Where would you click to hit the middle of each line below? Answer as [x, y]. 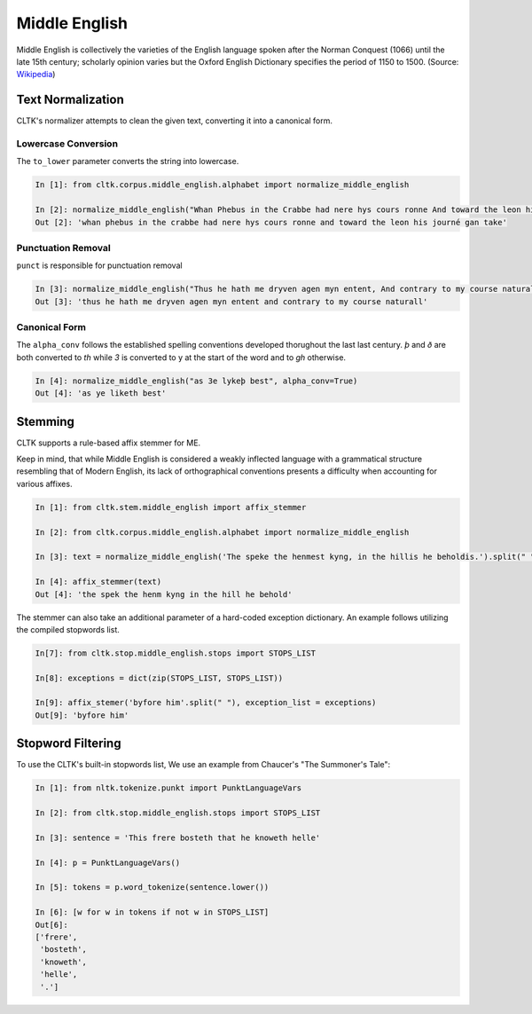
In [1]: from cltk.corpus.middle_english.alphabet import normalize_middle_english [222, 185]
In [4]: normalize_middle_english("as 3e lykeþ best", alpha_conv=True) [196, 381]
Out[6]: [51, 924]
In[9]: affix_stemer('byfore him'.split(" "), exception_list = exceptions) [206, 703]
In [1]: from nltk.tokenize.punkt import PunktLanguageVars [168, 788]
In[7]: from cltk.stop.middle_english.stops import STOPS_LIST [176, 653]
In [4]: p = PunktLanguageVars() [108, 862]
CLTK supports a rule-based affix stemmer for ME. [109, 443]
